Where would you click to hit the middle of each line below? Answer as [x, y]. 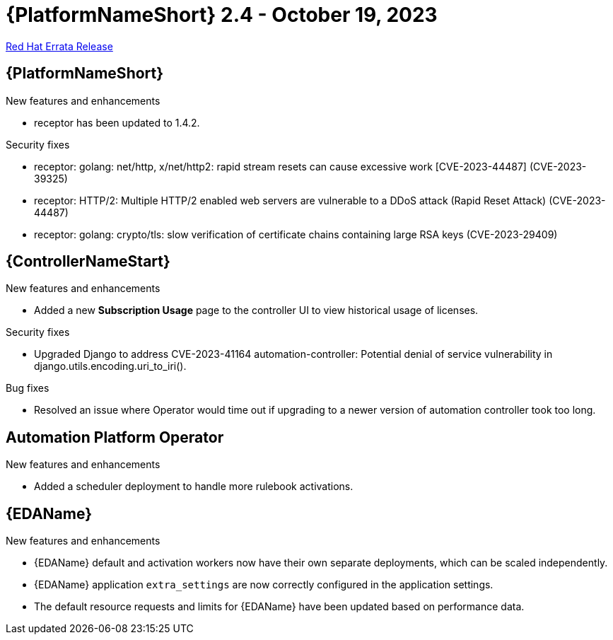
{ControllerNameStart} [88, 262]
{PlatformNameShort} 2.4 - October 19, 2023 [222, 15]
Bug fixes [28, 388]
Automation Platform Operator [115, 437]
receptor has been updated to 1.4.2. [117, 122]
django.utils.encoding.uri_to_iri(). [110, 366]
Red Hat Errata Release [59, 46]
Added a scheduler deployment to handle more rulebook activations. [194, 487]
